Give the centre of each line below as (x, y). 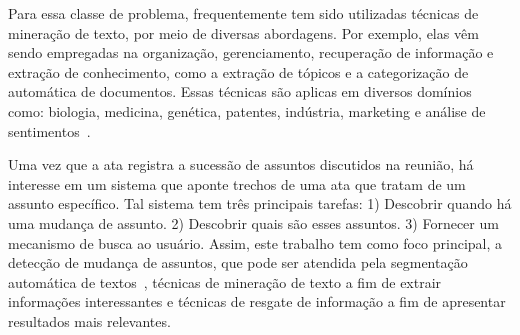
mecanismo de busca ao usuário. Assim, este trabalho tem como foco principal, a (255, 242)
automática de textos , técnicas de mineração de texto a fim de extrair (225, 281)
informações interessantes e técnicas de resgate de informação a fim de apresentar (257, 301)
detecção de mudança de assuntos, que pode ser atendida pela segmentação (238, 262)
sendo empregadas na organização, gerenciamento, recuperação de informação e (251, 52)
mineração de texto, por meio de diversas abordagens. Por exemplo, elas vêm (243, 32)
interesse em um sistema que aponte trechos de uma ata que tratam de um (237, 183)
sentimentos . (49, 130)
